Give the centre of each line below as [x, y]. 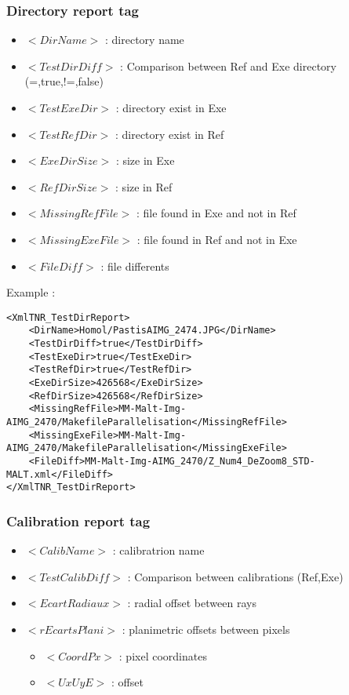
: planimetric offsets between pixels [206, 629]
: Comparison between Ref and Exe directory [228, 65]
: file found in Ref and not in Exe [217, 239]
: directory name [145, 40]
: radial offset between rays [192, 603]
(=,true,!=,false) [64, 81]
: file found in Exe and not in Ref [216, 213]
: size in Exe [145, 160]
